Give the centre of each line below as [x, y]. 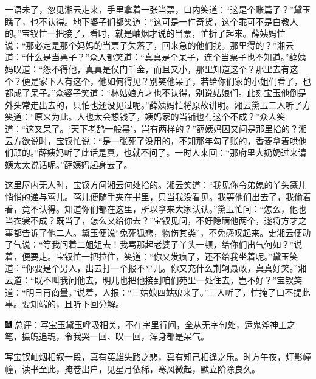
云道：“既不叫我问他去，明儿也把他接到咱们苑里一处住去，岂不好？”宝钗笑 [154, 280]
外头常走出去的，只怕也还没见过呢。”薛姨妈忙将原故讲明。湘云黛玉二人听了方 [158, 104]
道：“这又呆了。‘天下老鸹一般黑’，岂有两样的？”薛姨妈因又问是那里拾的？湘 [156, 128]
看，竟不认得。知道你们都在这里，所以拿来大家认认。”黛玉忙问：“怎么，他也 [156, 208]
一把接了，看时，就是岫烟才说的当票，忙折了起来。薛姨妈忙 [166, 33]
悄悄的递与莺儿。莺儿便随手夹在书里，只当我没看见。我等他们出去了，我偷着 [158, 196]
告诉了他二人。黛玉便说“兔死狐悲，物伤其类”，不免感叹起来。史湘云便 [162, 232]
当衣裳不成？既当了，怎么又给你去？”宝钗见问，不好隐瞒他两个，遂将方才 [152, 221]
